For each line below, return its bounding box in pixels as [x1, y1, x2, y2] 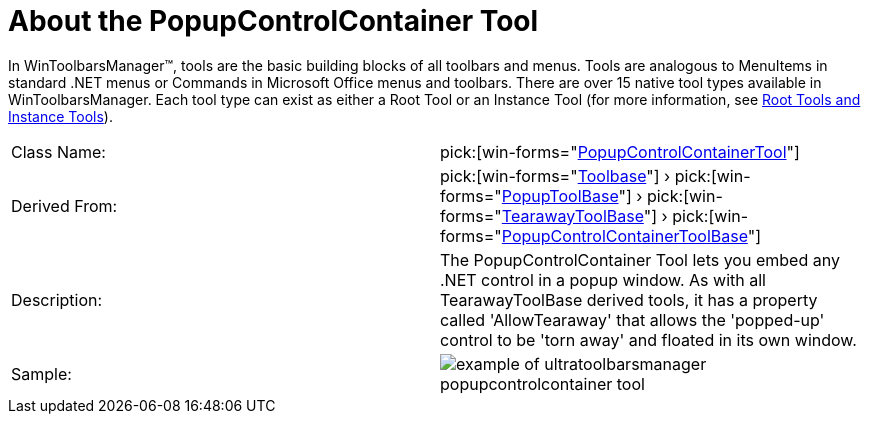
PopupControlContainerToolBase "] [501, 225, 762, 246]
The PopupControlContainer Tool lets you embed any [440, 249, 840, 270]
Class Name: [11, 141, 106, 162]
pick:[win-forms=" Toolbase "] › [440, 165, 671, 186]
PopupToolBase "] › [501, 185, 643, 206]
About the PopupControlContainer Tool [8, 4, 539, 38]
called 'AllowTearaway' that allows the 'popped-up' [440, 309, 825, 330]
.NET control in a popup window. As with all [440, 269, 766, 290]
